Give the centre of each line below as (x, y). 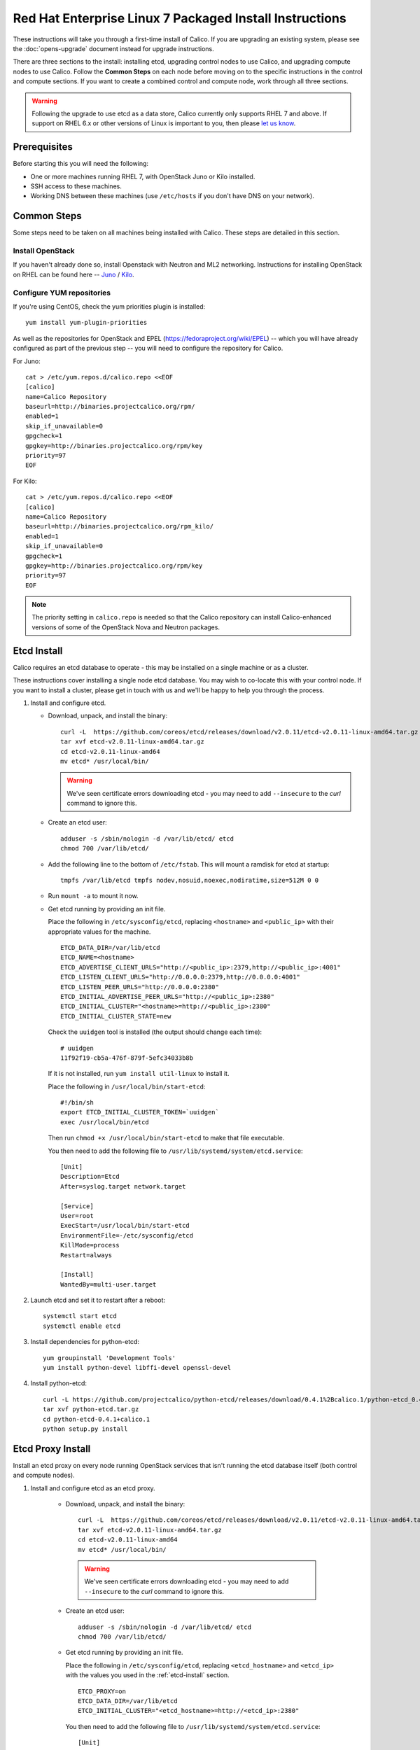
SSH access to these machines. (76, 186)
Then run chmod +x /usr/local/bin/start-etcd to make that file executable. (166, 1138)
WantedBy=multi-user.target (108, 1284)
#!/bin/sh (77, 1103)
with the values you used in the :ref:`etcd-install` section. (148, 1675)
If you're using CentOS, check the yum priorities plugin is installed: (109, 306)
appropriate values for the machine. (99, 932)
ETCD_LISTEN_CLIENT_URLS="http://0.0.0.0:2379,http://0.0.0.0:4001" (180, 977)
